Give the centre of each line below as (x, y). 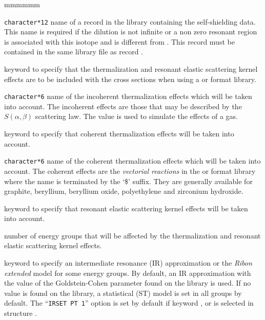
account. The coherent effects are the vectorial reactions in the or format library (130, 171)
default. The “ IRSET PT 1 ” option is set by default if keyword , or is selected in (129, 303)
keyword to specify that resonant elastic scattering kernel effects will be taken (126, 208)
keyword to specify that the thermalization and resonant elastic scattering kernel (131, 69)
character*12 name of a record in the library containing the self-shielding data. (130, 21)
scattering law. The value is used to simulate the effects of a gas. (136, 116)
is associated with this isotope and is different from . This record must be (119, 41)
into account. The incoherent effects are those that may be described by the (123, 106)
